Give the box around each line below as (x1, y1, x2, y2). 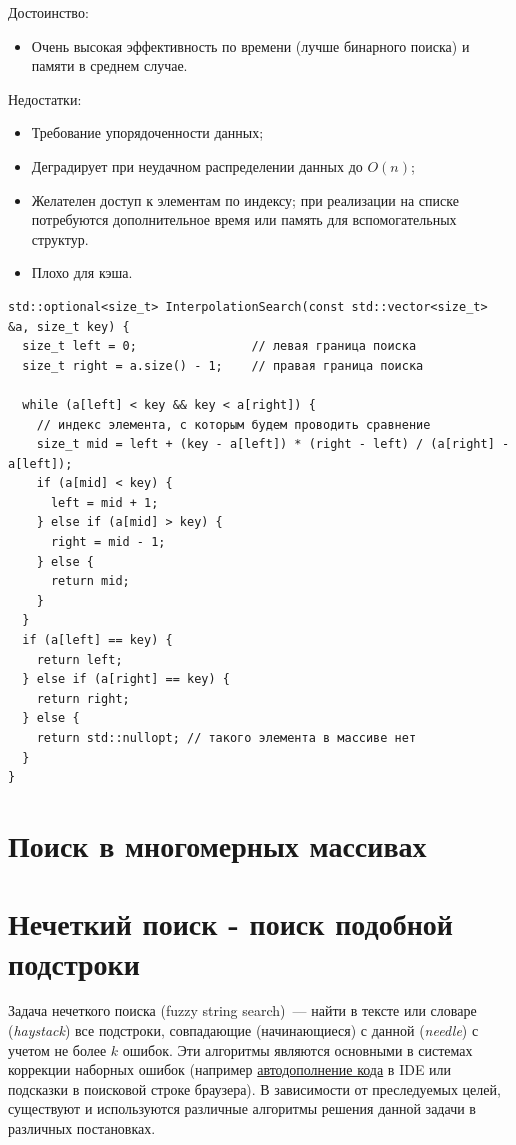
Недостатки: (8, 88, 82, 109)
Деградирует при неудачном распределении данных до (31, 155, 363, 176)
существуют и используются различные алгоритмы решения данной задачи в (8, 1098, 476, 1119)
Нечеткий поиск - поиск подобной (8, 903, 453, 944)
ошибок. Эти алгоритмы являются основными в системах (122, 1039, 473, 1060)
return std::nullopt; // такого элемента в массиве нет (36, 731, 417, 745)
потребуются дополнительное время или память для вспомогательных (31, 209, 457, 230)
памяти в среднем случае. (31, 55, 188, 76)
